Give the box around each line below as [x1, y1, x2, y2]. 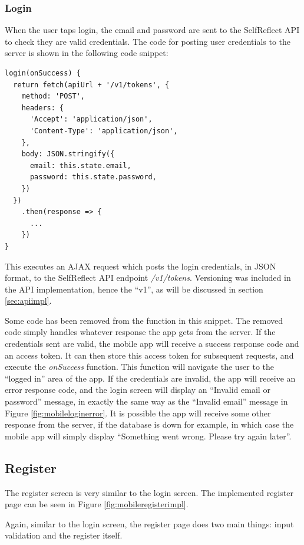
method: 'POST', [21, 92, 85, 101]
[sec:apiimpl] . [5, 294, 52, 307]
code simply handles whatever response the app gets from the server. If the [5, 326, 276, 338]
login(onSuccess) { [5, 69, 81, 77]
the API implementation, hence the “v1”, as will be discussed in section [5, 283, 263, 295]
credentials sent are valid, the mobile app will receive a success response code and [5, 337, 299, 350]
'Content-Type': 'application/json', [29, 126, 178, 135]
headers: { [21, 103, 64, 112]
